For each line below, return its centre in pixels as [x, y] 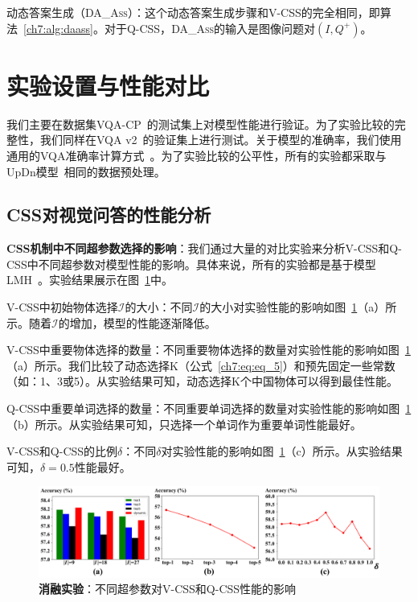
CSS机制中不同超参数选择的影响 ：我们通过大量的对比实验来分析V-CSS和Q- [204, 248]
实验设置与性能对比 [108, 85]
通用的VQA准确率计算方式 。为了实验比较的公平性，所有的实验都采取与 [197, 155]
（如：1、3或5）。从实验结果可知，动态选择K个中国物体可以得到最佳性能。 [202, 381]
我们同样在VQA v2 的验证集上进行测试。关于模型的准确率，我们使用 [221, 140]
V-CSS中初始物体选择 [62, 307]
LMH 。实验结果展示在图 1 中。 [90, 280]
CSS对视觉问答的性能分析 [109, 214]
